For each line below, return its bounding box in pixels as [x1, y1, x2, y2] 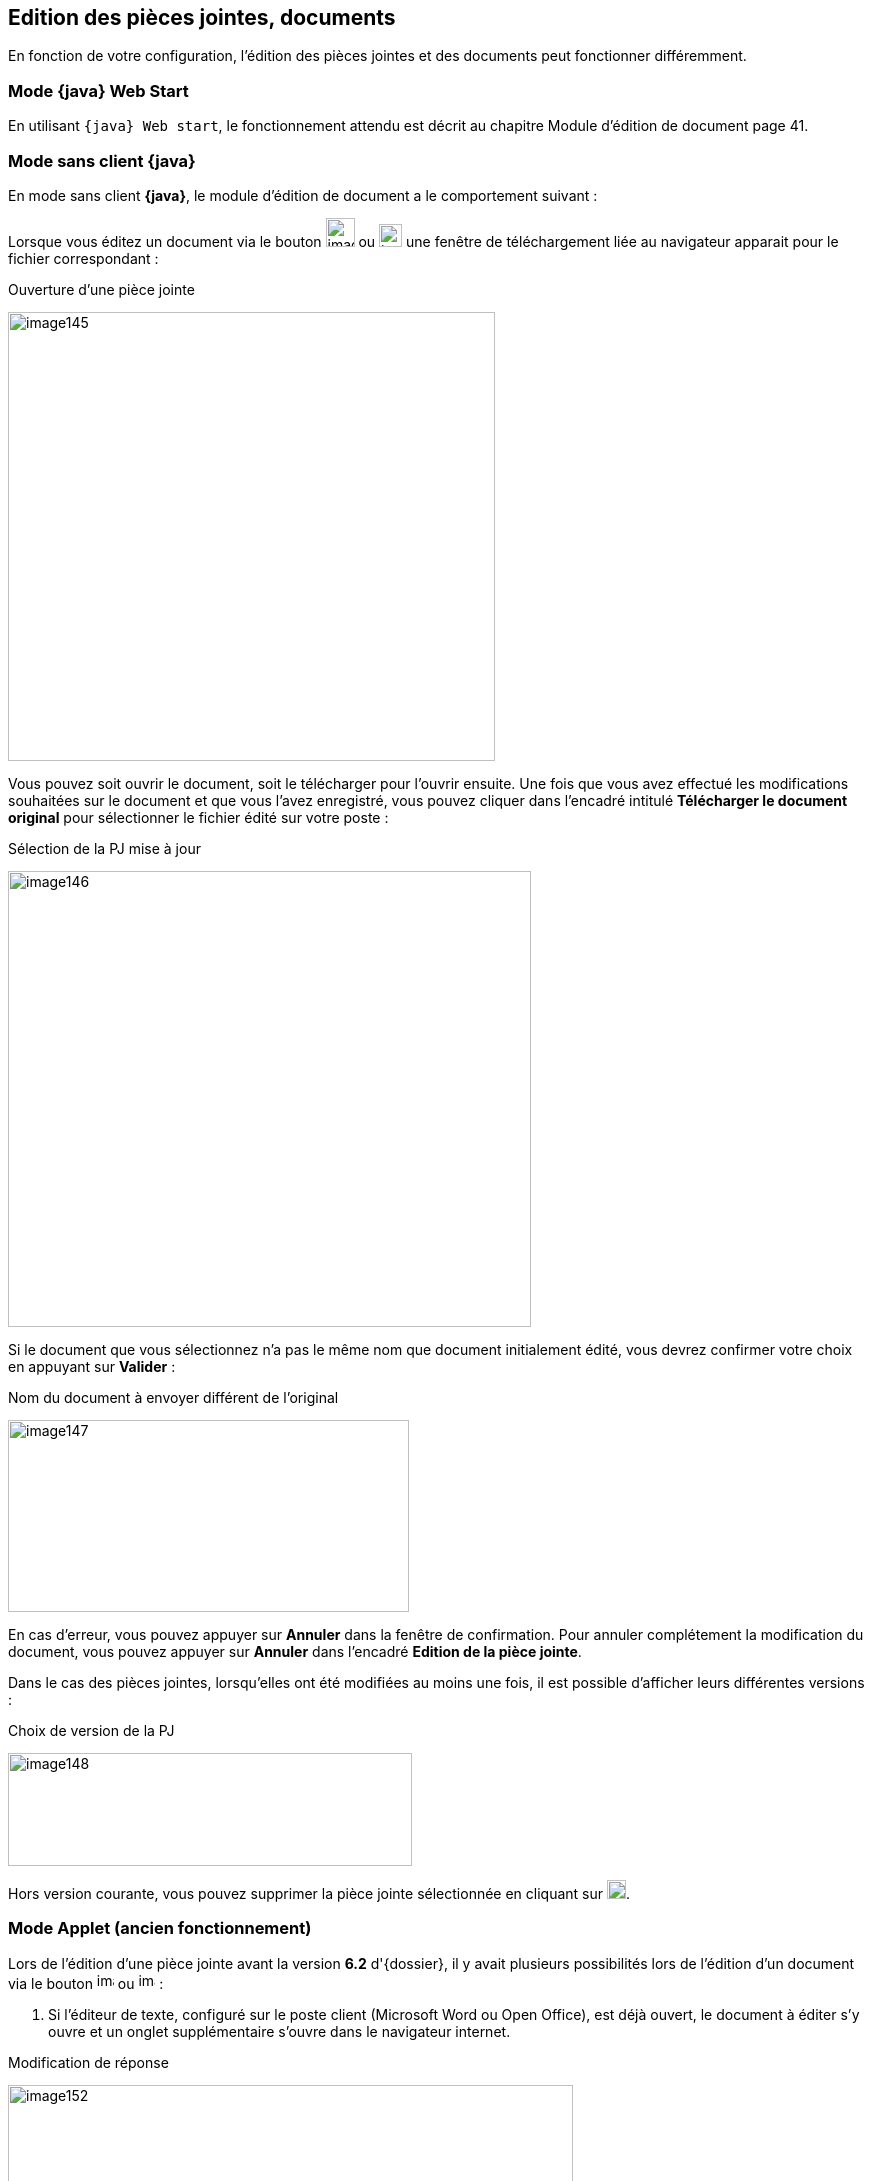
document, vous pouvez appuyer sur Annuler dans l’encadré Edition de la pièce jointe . [8, 1642, 582, 1660]
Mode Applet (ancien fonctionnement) [8, 1918, 312, 1939]
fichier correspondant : [8, 249, 159, 267]
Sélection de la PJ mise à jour [8, 839, 201, 857]
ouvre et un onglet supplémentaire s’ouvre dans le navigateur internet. [48, 2022, 511, 2040]
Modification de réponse [8, 2053, 169, 2071]
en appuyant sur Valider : [8, 1357, 176, 1375]
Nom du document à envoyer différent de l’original [8, 1388, 339, 1406]
